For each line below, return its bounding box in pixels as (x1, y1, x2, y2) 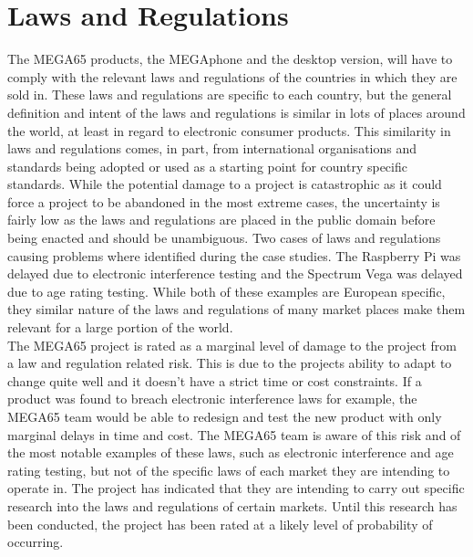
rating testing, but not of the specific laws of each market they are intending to (7, 460, 450, 479)
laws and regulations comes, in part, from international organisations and (7, 139, 417, 158)
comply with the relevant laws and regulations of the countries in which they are (7, 67, 458, 86)
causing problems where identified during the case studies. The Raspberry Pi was (7, 246, 461, 265)
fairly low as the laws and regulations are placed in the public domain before (7, 210, 436, 229)
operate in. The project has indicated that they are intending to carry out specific (7, 478, 465, 498)
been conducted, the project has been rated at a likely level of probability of (7, 514, 433, 533)
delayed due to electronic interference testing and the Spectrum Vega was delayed (7, 264, 463, 283)
